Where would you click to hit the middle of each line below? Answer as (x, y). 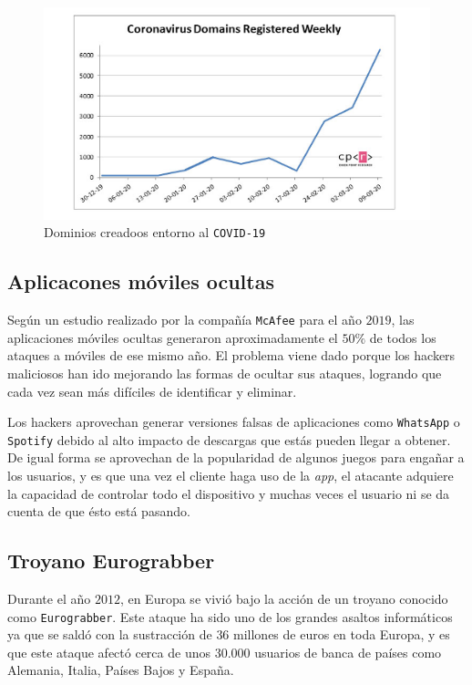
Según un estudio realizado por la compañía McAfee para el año (185, 320)
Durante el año (49, 599)
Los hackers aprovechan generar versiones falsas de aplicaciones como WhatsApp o (234, 422)
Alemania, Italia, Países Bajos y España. (121, 670)
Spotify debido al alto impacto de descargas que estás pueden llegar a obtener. (229, 439)
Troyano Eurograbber (111, 560)
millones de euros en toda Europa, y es (342, 634)
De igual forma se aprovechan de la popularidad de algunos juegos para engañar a (236, 457)
